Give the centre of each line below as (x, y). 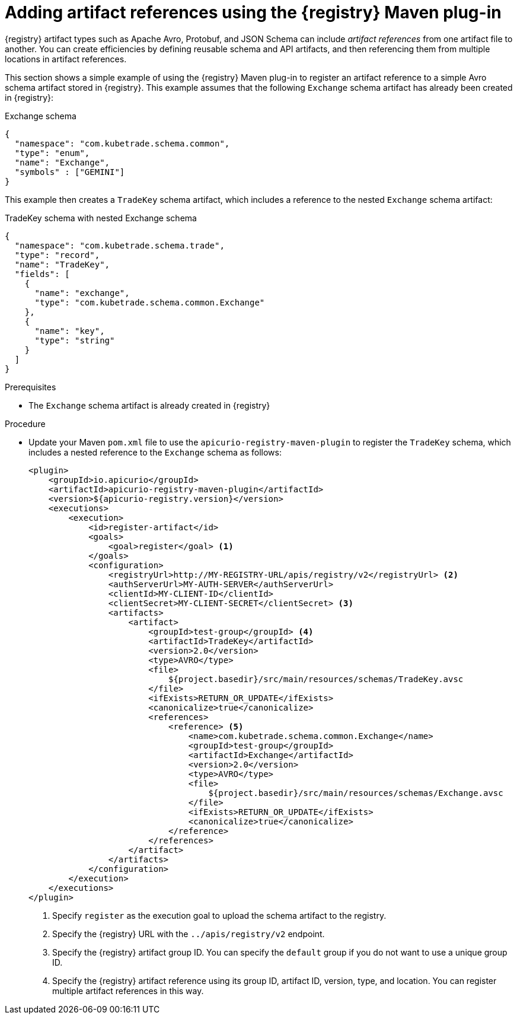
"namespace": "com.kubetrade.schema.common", (122, 143)
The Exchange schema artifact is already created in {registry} (149, 405)
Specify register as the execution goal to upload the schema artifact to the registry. (219, 915)
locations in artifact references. (66, 59)
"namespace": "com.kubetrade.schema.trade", (119, 245)
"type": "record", (57, 255)
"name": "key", (70, 331)
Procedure (25, 423)
